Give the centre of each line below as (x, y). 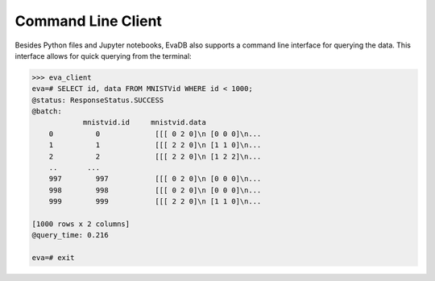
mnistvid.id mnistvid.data (145, 122)
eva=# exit (53, 258)
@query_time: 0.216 (70, 235)
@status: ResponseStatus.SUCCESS (98, 100)
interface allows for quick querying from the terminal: (104, 56)
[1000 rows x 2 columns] (81, 224)
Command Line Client (89, 21)
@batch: (47, 112)
